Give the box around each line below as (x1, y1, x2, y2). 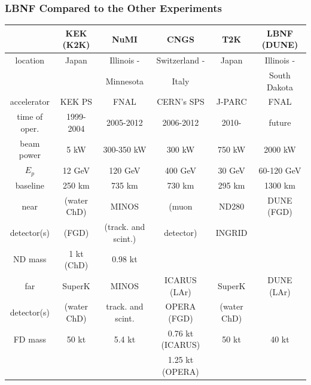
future (269, 116, 291, 129)
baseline (15, 178, 44, 191)
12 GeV (62, 163, 90, 176)
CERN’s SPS (157, 95, 205, 108)
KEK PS (60, 95, 93, 108)
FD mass (13, 332, 46, 345)
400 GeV (164, 163, 197, 176)
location (15, 54, 45, 66)
